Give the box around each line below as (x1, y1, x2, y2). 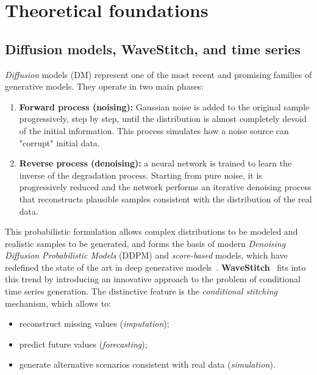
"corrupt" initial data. (19, 136, 100, 149)
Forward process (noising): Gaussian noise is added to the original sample (19, 100, 310, 113)
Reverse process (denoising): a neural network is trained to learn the (19, 157, 292, 170)
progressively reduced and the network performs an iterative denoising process (19, 180, 312, 193)
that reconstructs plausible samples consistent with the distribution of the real (19, 192, 312, 205)
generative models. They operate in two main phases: (5, 80, 204, 93)
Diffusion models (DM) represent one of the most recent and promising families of (5, 68, 312, 80)
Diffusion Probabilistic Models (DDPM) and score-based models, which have (5, 249, 288, 262)
